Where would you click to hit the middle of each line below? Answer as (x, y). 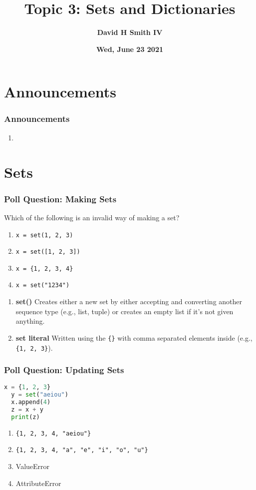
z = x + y (27, 410)
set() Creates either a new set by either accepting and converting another (129, 301)
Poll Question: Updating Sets (64, 370)
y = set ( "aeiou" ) (40, 395)
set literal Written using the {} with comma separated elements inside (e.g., (134, 337)
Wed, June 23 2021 (130, 49)
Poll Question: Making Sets (60, 199)
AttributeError (38, 483)
